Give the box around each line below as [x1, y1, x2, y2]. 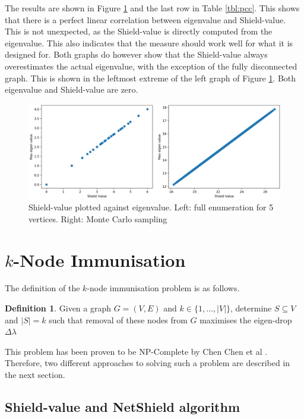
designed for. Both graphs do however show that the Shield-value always [5, 48, 268, 61]
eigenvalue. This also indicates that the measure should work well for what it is [5, 36, 293, 49]
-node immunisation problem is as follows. [87, 282, 240, 294]
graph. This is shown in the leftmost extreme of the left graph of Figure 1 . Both [5, 71, 296, 84]
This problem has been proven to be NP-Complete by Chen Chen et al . [5, 345, 268, 357]
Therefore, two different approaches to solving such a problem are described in [5, 357, 290, 369]
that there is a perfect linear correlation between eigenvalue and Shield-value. [5, 13, 286, 26]
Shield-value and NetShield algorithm [5, 398, 240, 416]
